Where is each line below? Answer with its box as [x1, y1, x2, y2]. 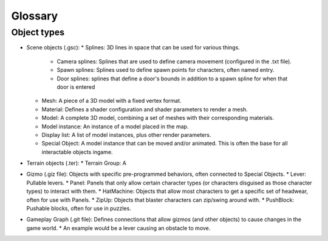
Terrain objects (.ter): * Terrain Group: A [26, 159, 127, 167]
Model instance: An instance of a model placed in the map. [41, 122, 189, 130]
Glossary [11, 9, 58, 23]
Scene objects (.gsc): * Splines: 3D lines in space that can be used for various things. [26, 44, 240, 51]
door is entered [56, 83, 95, 91]
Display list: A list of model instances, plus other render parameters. [41, 131, 211, 138]
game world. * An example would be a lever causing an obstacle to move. [26, 224, 211, 231]
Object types [11, 27, 65, 38]
